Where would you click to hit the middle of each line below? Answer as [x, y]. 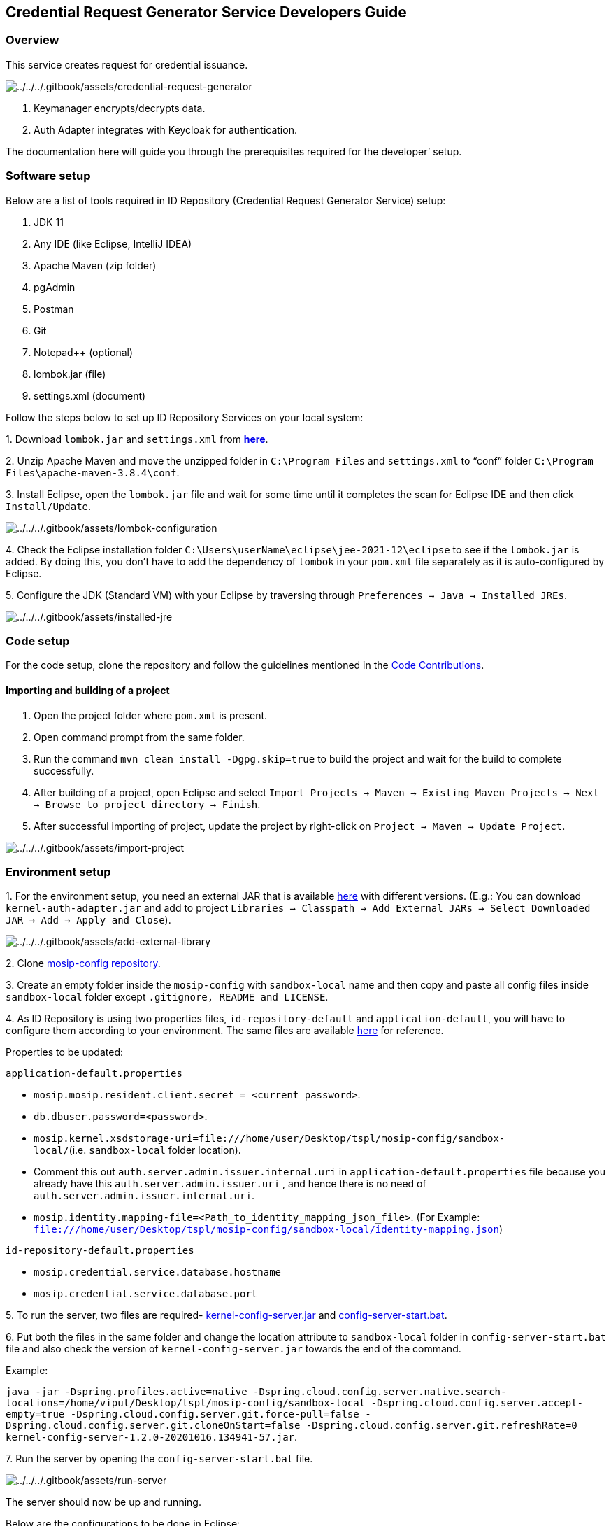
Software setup [48, 176]
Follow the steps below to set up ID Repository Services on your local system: [185, 417]
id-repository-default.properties [100, 1251]
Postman [54, 309]
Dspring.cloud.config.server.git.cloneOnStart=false [153, 1426]
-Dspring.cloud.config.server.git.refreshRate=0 [441, 1426]
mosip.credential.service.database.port [146, 1294]
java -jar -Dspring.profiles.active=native [127, 1392]
